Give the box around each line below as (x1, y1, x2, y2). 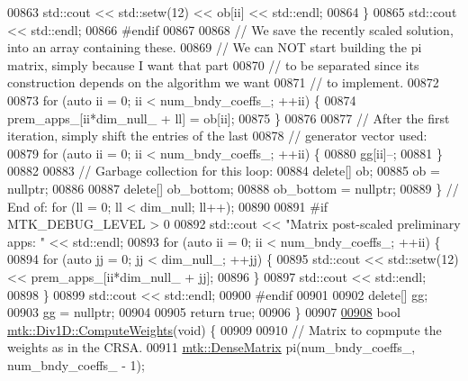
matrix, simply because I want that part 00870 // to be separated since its (7, 55, 419, 74)
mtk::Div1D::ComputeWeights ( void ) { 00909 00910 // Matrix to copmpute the (7, 320, 442, 339)
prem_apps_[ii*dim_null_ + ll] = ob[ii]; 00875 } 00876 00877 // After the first (7, 108, 450, 127)
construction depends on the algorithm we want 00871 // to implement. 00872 (7, 73, 439, 92)
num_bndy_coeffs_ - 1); (7, 355, 145, 374)
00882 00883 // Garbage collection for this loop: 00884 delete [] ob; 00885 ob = (7, 161, 440, 180)
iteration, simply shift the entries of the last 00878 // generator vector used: (7, 126, 427, 145)
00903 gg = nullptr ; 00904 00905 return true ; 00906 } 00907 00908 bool (7, 303, 400, 322)
